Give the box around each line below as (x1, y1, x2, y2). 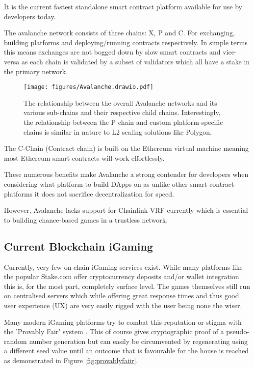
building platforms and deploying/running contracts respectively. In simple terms (4, 37, 248, 47)
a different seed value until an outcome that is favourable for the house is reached (4, 345, 249, 356)
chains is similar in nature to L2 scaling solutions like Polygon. (24, 126, 212, 137)
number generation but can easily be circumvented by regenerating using (29, 336, 248, 346)
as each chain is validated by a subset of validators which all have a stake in (21, 56, 250, 66)
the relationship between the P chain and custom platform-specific (24, 117, 223, 127)
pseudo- (226, 326, 250, 337)
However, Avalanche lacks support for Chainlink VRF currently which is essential (4, 205, 248, 215)
